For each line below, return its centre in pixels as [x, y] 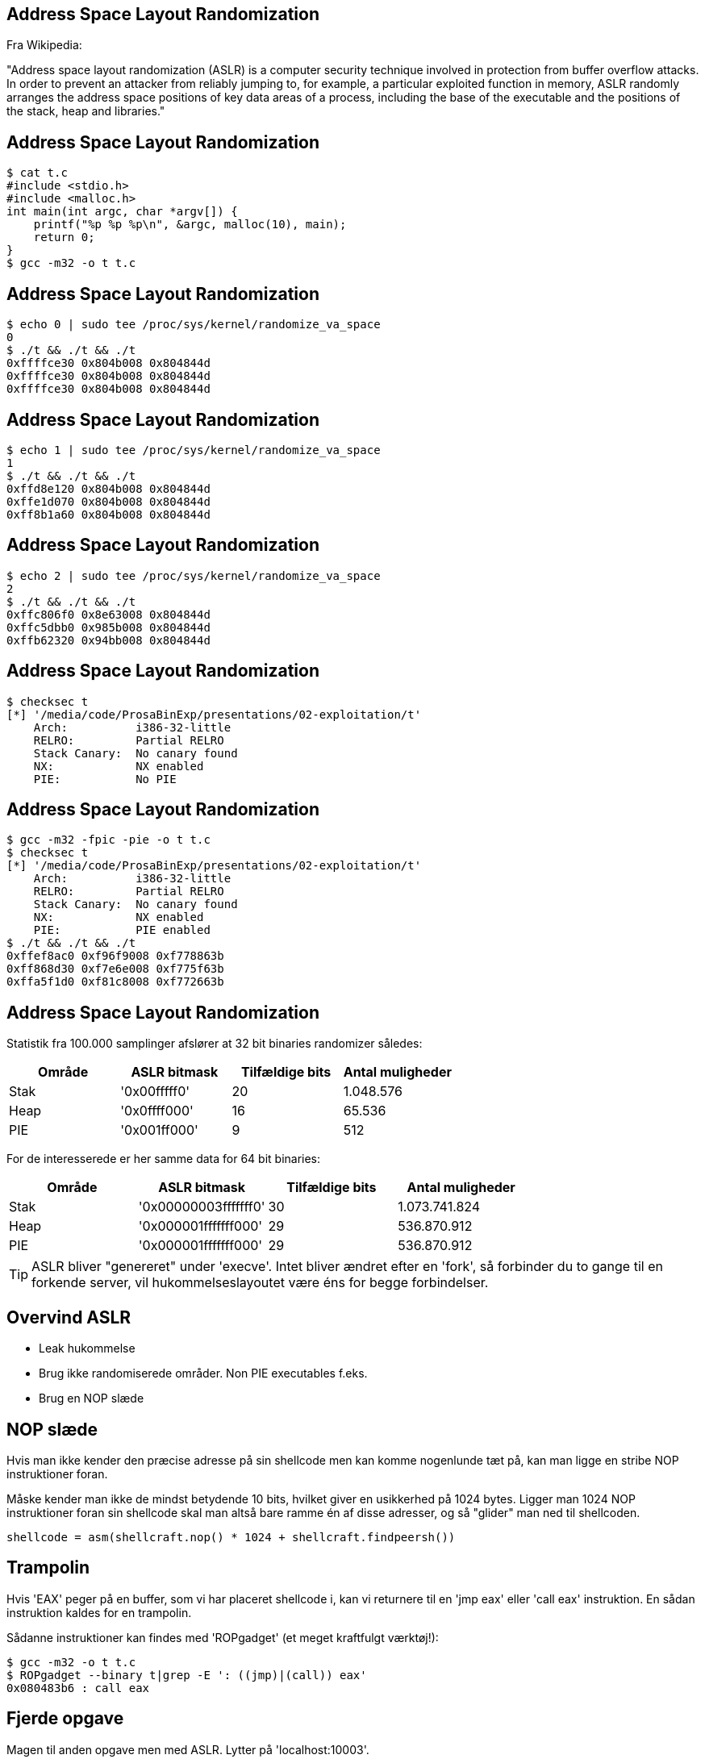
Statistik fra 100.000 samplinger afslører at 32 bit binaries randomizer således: [215, 1044]
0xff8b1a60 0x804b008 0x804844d [108, 514]
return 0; [64, 238]
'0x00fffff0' [155, 1092]
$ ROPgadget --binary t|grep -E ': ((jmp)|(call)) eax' [187, 1675]
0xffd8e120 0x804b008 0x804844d [108, 488]
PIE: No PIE [105, 779]
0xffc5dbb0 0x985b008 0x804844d [108, 627]
